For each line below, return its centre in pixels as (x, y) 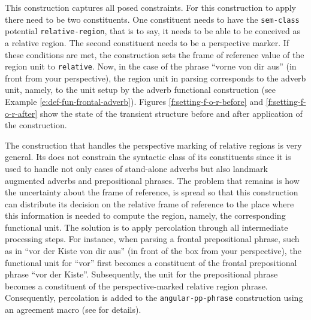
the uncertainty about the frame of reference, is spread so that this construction (152, 192)
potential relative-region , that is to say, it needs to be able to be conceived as (153, 31)
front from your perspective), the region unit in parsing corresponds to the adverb (155, 78)
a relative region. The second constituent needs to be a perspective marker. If (147, 42)
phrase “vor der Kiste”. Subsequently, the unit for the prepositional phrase (141, 274)
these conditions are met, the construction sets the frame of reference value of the (155, 54)
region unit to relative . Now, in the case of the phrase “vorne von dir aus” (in (151, 66)
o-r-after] (21, 113)
